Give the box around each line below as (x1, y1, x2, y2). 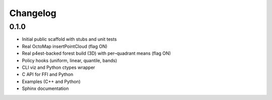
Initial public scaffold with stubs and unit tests (22, 36, 117, 42)
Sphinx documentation (22, 85, 69, 91)
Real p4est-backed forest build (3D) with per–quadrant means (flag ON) (22, 50, 171, 56)
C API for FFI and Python (22, 71, 74, 77)
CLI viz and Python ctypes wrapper (22, 64, 95, 70)
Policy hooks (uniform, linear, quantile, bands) (22, 57, 117, 63)
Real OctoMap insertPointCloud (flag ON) (22, 43, 108, 49)
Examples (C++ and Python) (22, 78, 81, 84)
